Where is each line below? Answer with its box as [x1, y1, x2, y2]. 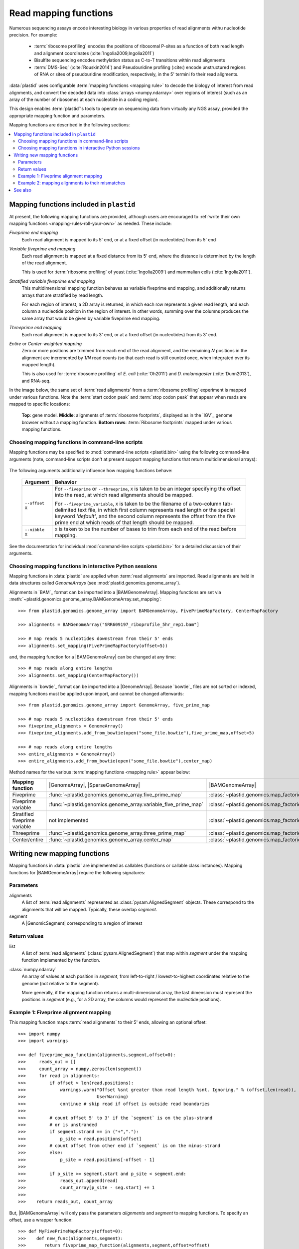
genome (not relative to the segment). [21, 980, 100, 986]
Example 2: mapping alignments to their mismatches [18, 180, 126, 186]
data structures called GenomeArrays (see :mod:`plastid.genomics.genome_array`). [9, 580, 180, 586]
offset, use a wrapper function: [9, 1217, 73, 1223]
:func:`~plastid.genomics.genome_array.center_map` [49, 836, 173, 843]
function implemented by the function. [21, 957, 101, 963]
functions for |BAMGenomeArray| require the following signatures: [9, 869, 146, 875]
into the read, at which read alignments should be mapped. [55, 491, 193, 498]
